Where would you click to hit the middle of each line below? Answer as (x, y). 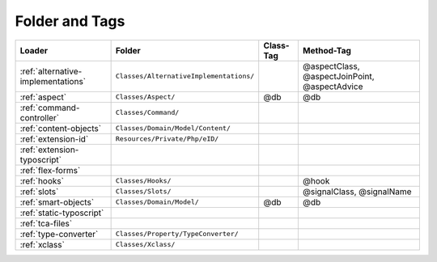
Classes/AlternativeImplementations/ (185, 76)
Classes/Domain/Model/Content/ (173, 128)
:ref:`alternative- (51, 71)
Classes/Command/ (147, 113)
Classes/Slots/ (143, 191)
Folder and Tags (70, 21)
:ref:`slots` (39, 192)
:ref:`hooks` (42, 180)
